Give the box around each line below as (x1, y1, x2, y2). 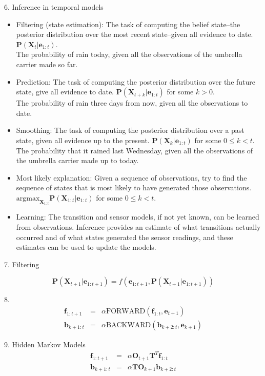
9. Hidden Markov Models (4, 339, 86, 349)
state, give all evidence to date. (16, 86, 114, 97)
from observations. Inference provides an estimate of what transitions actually (16, 221, 261, 232)
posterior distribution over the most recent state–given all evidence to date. (16, 29, 253, 39)
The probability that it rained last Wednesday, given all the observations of (16, 145, 253, 155)
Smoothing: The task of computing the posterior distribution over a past (16, 125, 244, 135)
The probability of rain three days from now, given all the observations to (16, 97, 248, 108)
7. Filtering (4, 259, 39, 269)
